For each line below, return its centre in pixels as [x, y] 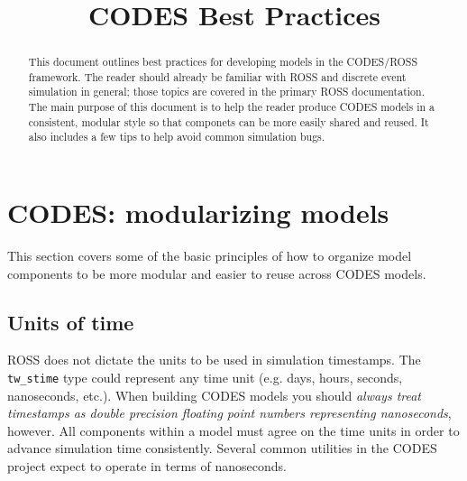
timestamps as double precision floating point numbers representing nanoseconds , [229, 413]
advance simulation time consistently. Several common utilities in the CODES [222, 448]
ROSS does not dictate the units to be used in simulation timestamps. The [214, 360]
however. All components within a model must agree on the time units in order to [233, 430]
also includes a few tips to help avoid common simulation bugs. [177, 137]
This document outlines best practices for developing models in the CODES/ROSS [223, 62]
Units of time [71, 322]
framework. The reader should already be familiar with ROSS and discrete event [217, 76]
